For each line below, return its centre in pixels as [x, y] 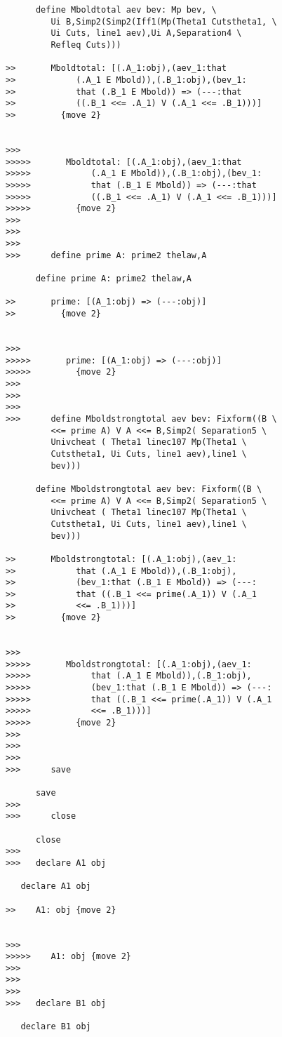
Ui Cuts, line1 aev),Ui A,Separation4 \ [146, 33]
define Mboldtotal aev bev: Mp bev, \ [126, 10]
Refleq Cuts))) [86, 45]
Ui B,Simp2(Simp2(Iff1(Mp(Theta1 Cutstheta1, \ [164, 21]
